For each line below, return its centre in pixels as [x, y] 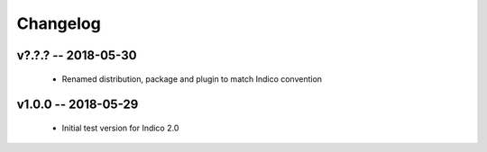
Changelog [59, 23]
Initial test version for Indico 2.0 [120, 128]
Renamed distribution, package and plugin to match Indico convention [192, 79]
